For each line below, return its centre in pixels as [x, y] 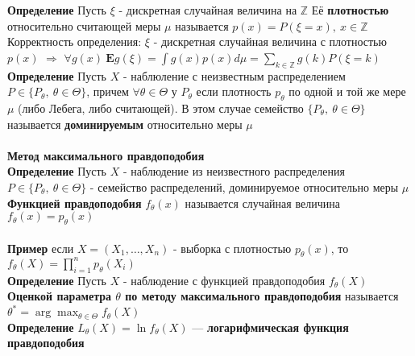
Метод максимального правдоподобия [106, 155]
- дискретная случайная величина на [208, 10]
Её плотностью [350, 10]
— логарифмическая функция [270, 327]
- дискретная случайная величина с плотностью [270, 41]
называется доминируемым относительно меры [125, 124]
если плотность [234, 91]
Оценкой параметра [59, 296]
